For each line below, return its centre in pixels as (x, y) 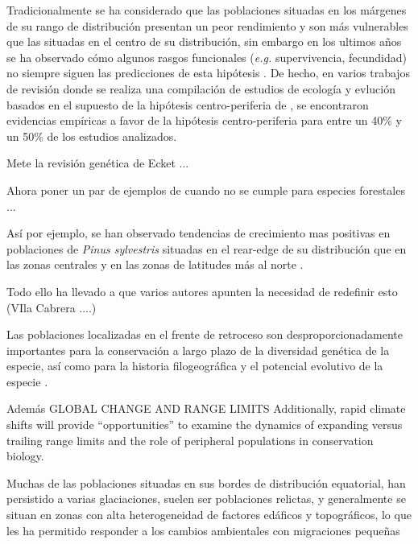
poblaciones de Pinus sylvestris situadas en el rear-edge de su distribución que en (207, 248)
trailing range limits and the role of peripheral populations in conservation (190, 440)
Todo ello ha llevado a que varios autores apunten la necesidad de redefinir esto (202, 291)
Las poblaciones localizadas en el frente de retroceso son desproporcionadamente (205, 334)
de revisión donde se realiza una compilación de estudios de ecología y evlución (201, 88)
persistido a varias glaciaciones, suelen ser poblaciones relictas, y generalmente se (206, 499)
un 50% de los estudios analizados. (92, 136)
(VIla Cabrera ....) (52, 307)
